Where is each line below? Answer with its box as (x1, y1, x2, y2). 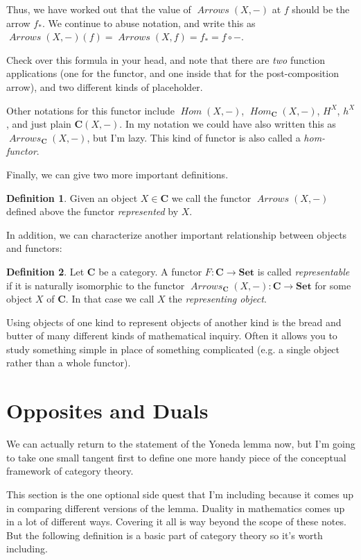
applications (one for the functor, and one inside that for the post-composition (6, 66, 339, 80)
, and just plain (6, 117, 71, 131)
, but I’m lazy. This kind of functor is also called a (87, 130, 301, 144)
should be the (292, 2, 350, 16)
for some (315, 278, 351, 292)
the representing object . (168, 291, 267, 306)
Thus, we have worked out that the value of (6, 2, 191, 16)
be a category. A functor (98, 264, 202, 278)
